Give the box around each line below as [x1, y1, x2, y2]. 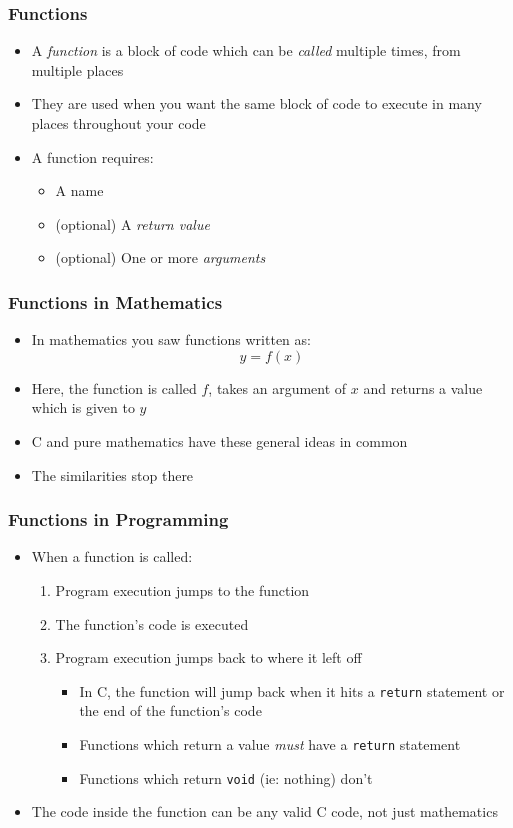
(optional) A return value [55, 213, 210, 234]
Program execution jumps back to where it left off [55, 647, 362, 668]
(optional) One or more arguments [55, 247, 266, 268]
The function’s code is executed [55, 613, 249, 634]
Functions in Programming [8, 507, 229, 532]
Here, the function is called [31, 377, 197, 398]
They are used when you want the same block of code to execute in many [31, 93, 482, 114]
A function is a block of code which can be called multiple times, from [31, 40, 461, 61]
